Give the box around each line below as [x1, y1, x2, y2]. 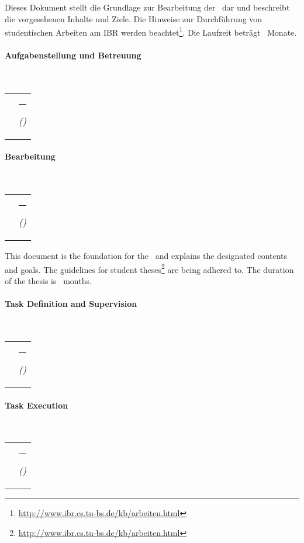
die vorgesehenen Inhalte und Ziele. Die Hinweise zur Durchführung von [5, 12, 262, 25]
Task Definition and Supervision [5, 298, 137, 310]
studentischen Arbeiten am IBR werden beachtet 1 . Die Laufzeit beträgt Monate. [5, 25, 297, 38]
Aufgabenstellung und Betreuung [5, 49, 141, 61]
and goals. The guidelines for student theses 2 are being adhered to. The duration [5, 261, 294, 275]
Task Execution [5, 399, 68, 411]
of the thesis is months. [5, 275, 92, 287]
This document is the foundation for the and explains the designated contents [5, 250, 288, 262]
